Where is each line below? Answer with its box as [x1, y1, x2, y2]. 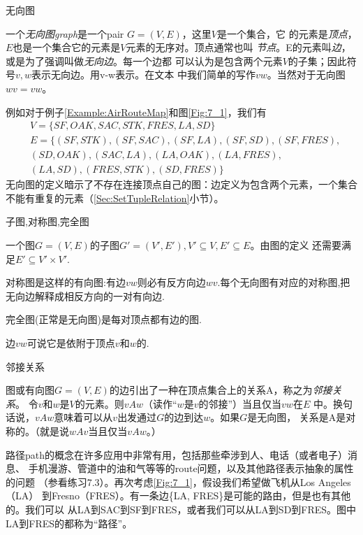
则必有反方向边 [137, 275, 206, 290]
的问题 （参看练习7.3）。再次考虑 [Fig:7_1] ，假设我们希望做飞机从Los [6, 474, 316, 489]
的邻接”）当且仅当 [198, 396, 282, 411]
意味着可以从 [54, 410, 113, 425]
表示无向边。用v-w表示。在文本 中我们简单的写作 [31, 67, 255, 82]
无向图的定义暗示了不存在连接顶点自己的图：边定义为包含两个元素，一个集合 [6, 177, 357, 192]
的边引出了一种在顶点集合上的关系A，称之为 [109, 383, 313, 397]
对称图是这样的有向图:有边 [6, 275, 126, 290]
